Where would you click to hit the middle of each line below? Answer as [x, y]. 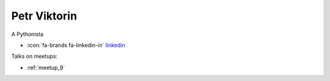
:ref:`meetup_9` [46, 68]
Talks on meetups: [35, 56]
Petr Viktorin [44, 16]
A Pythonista [28, 34]
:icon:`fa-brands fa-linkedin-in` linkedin [76, 45]
